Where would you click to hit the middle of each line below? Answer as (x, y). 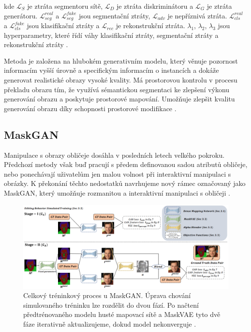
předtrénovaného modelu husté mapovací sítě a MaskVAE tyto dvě (122, 314)
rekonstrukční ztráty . (36, 44)
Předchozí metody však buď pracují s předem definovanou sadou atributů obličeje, (126, 164)
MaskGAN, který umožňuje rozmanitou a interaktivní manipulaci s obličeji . (117, 192)
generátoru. (21, 15)
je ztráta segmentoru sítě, (65, 6)
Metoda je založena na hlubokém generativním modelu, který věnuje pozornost (121, 60)
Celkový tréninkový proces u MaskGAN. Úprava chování (107, 295)
